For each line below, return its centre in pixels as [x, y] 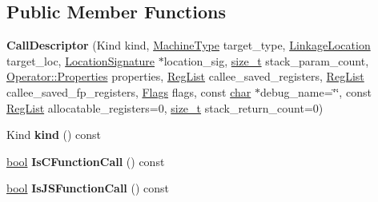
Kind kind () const [54, 135]
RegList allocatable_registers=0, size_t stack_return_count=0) [165, 107]
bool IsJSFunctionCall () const [88, 188]
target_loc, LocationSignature [81, 60]
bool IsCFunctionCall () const [86, 161]
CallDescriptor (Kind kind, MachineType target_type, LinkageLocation [189, 45]
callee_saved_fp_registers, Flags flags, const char [129, 91]
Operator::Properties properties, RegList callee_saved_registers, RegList [185, 76]
